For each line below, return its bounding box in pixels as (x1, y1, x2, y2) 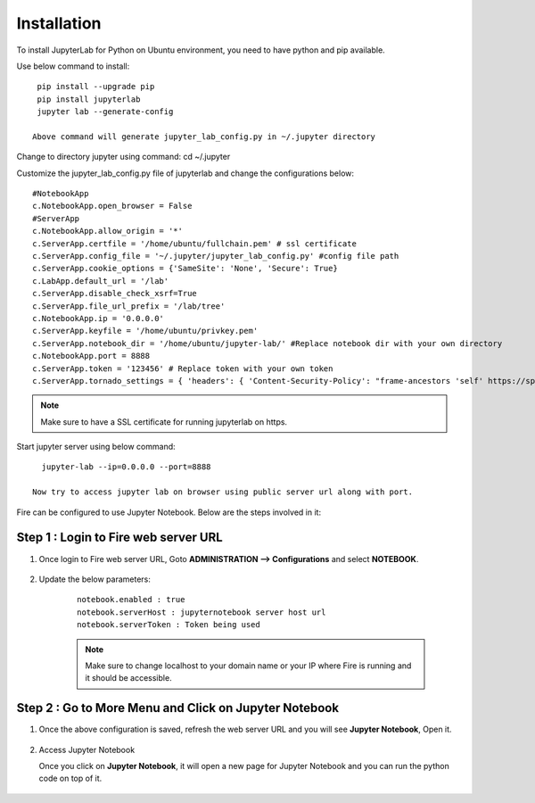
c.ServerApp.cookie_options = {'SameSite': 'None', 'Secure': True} (32, 263, 338, 274)
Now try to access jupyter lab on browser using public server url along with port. (32, 487, 414, 497)
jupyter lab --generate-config (37, 107, 174, 117)
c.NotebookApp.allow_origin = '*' (32, 226, 183, 236)
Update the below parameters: (38, 574, 152, 584)
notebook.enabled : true (77, 594, 185, 605)
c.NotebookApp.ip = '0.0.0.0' (32, 313, 165, 323)
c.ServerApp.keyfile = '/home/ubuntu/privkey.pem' (32, 326, 259, 336)
